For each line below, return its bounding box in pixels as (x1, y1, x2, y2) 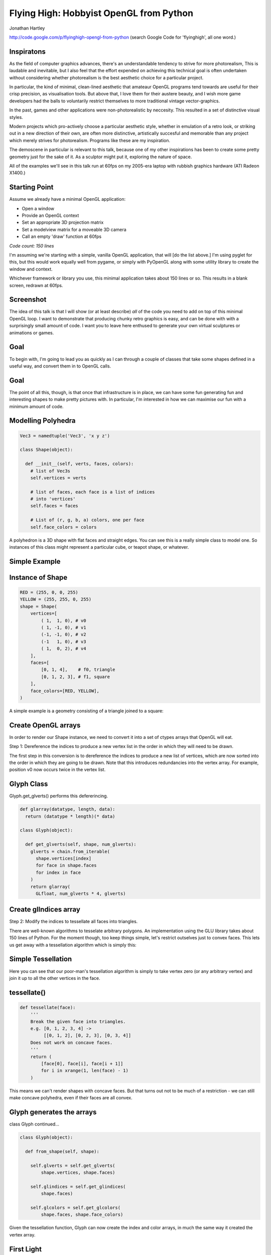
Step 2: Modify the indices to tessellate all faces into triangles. (9, 919, 138, 925)
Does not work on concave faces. (30, 1040, 113, 1045)
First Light (9, 1245, 42, 1253)
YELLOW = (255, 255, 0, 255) (20, 596, 92, 602)
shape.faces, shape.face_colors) (41, 1212, 123, 1217)
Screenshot (9, 295, 47, 304)
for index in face (36, 869, 81, 875)
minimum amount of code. (9, 403, 64, 409)
